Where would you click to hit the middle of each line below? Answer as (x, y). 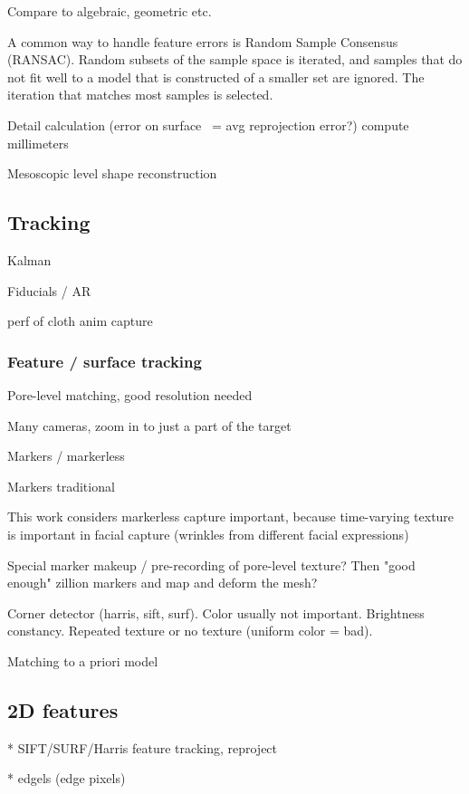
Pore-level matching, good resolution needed (130, 394)
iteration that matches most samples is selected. (140, 95)
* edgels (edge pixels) (67, 778)
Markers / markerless (66, 456)
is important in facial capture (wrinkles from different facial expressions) (208, 534)
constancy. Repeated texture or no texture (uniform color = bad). (190, 631)
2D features (63, 709)
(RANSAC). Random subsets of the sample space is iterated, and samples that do (235, 59)
